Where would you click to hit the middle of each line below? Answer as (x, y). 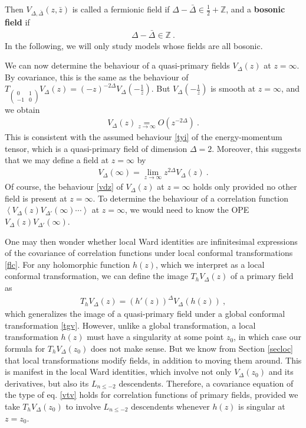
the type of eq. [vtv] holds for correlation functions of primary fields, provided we (152, 395)
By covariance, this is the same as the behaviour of (97, 77)
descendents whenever (170, 406)
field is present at (36, 198)
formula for (25, 348)
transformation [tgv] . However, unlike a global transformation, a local (130, 325)
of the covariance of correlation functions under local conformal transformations (149, 253)
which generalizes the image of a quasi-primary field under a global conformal (145, 314)
